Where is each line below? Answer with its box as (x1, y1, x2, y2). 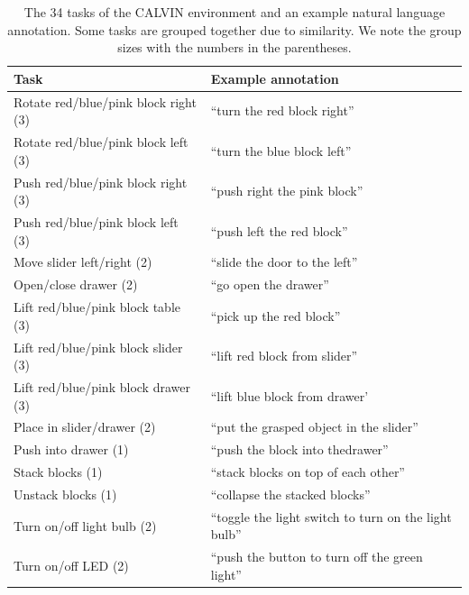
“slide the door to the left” (210, 252, 358, 271)
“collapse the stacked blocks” (210, 484, 371, 503)
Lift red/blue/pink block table (14, 297, 180, 316)
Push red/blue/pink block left (14, 212, 179, 231)
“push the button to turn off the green (210, 547, 423, 566)
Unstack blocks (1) (14, 484, 117, 503)
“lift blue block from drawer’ (210, 386, 369, 405)
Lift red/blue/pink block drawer (14, 377, 190, 396)
